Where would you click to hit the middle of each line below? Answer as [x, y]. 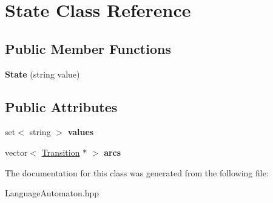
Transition [61, 152]
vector [16, 152]
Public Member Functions [88, 48]
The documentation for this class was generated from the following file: [137, 172]
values [81, 132]
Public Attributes [61, 106]
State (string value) [42, 74]
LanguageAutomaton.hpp [52, 193]
